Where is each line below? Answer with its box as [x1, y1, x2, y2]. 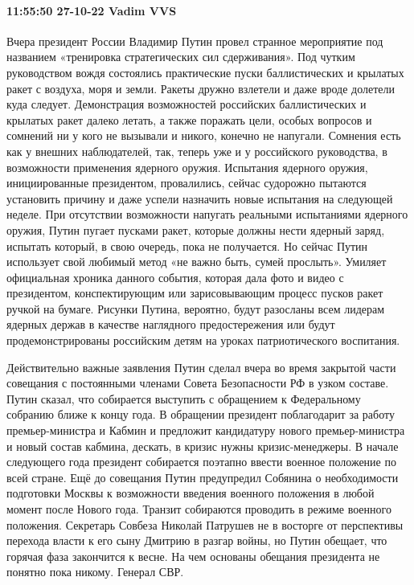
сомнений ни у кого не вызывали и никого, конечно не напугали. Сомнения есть [6, 127, 401, 144]
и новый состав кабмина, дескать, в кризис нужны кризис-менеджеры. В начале [6, 437, 399, 454]
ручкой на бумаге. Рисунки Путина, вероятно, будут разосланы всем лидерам [6, 300, 385, 317]
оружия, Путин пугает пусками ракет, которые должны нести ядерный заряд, [6, 221, 385, 238]
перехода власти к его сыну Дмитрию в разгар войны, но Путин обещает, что [6, 532, 387, 549]
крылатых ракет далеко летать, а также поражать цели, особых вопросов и [6, 111, 372, 128]
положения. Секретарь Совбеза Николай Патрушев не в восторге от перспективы [6, 516, 404, 533]
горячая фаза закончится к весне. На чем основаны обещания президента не [6, 547, 380, 564]
